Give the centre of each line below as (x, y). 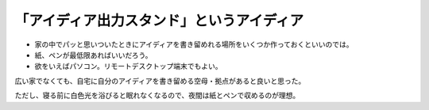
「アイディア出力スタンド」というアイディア (159, 21)
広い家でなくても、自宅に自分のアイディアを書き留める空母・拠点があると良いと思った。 (160, 81)
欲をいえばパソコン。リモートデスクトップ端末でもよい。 (128, 66)
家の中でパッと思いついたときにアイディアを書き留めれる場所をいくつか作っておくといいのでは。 (194, 44)
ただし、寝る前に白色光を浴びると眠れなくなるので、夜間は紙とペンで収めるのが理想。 (157, 96)
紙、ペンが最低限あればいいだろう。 (93, 55)
